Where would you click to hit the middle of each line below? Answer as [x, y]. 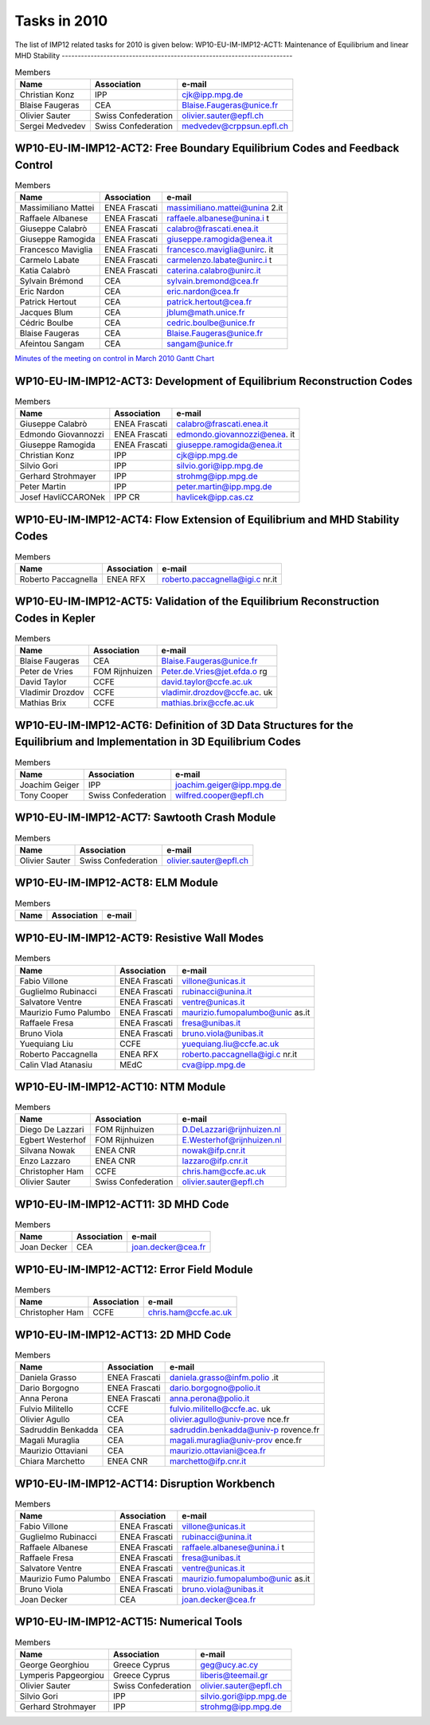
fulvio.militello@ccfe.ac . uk [220, 1409]
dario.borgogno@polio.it [215, 1388]
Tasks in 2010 [61, 21]
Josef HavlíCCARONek [62, 497]
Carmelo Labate [49, 261]
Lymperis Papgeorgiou [62, 1675]
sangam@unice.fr [200, 344]
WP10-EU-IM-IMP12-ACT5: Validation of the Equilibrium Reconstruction [197, 602]
